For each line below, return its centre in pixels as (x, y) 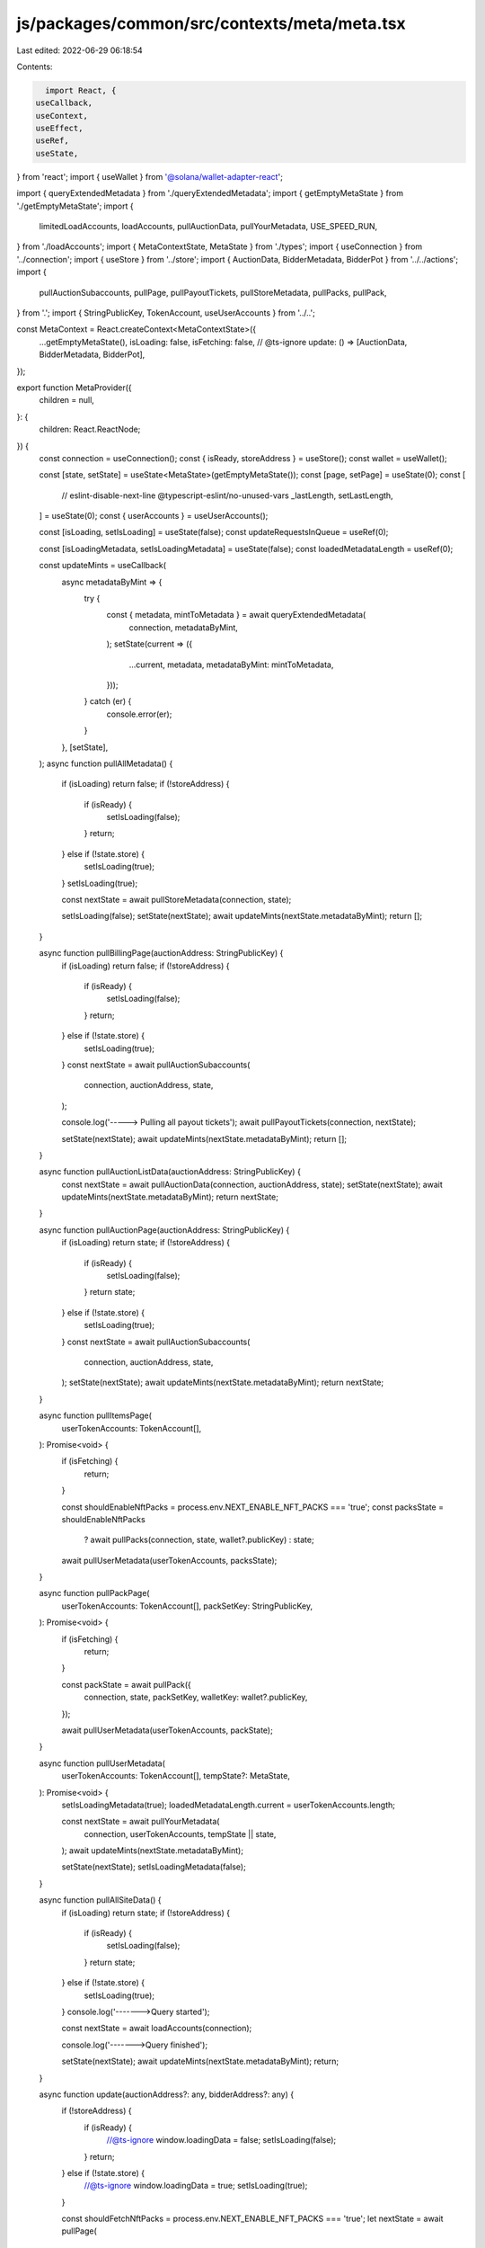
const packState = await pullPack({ (127, 1684)
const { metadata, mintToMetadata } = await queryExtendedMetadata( (236, 615)
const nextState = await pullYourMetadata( (141, 1822)
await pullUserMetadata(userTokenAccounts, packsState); (169, 1560)
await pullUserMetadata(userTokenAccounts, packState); (167, 1730)
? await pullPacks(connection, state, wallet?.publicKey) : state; (199, 1540)
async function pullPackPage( (94, 1593)
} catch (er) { (108, 701)
